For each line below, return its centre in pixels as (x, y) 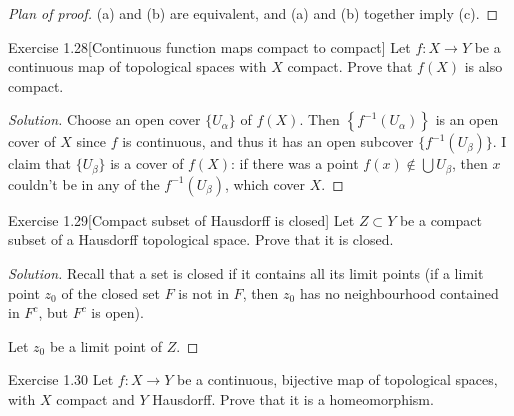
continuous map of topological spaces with (137, 66)
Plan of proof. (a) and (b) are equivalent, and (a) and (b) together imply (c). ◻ (253, 13)
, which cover (265, 183)
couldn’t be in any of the (84, 183)
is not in (203, 292)
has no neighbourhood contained (399, 292)
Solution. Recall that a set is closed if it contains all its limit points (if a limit (246, 273)
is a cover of (147, 163)
